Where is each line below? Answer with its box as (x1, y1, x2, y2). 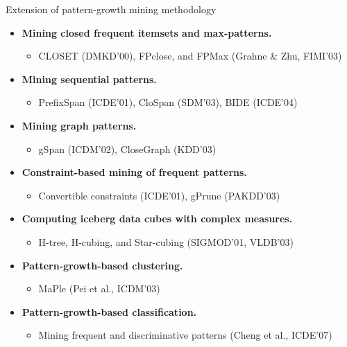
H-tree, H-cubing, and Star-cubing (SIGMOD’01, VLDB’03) (38, 234, 294, 249)
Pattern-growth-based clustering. (22, 258, 183, 272)
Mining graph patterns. (22, 118, 137, 132)
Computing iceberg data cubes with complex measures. (22, 211, 293, 226)
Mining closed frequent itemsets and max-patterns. (22, 25, 272, 39)
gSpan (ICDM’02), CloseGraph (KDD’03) (38, 141, 217, 156)
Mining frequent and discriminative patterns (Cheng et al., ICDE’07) (38, 328, 332, 342)
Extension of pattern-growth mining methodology (6, 2, 217, 16)
